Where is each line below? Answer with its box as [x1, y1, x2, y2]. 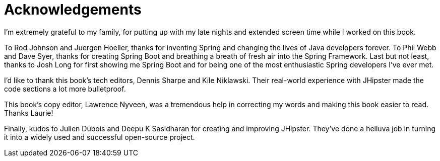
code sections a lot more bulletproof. [4, 84, 126, 93]
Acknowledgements [4, 1, 142, 18]
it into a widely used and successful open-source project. [4, 132, 195, 141]
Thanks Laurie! [4, 108, 53, 117]
